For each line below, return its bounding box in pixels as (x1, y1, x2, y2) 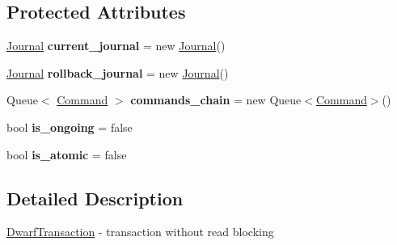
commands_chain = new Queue (130, 91, 302, 108)
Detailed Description (6, 185, 184, 210)
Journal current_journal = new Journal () (6, 37, 226, 54)
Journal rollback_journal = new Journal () (6, 64, 229, 81)
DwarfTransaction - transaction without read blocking (6, 223, 274, 240)
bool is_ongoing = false (6, 118, 133, 135)
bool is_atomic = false (6, 146, 127, 163)
